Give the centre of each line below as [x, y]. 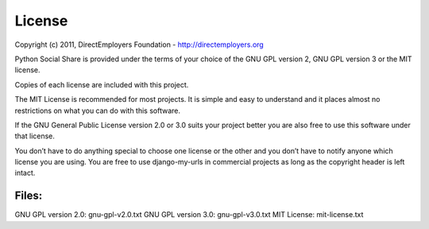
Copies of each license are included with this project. [102, 84]
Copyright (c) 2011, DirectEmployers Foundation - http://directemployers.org [139, 45]
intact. [25, 173]
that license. [35, 136]
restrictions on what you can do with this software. [98, 111]
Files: [29, 196]
